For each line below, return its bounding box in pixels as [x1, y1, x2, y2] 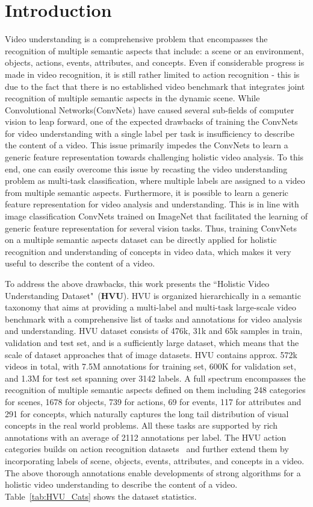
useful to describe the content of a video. [5, 257, 155, 269]
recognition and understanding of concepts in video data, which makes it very [5, 245, 291, 257]
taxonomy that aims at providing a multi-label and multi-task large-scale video [5, 301, 297, 313]
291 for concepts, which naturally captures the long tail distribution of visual [5, 407, 289, 420]
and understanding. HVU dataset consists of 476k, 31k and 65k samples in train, [5, 324, 303, 337]
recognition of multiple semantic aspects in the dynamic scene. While [5, 92, 260, 104]
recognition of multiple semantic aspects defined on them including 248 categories [5, 383, 306, 396]
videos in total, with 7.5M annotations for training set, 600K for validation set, [5, 360, 296, 373]
